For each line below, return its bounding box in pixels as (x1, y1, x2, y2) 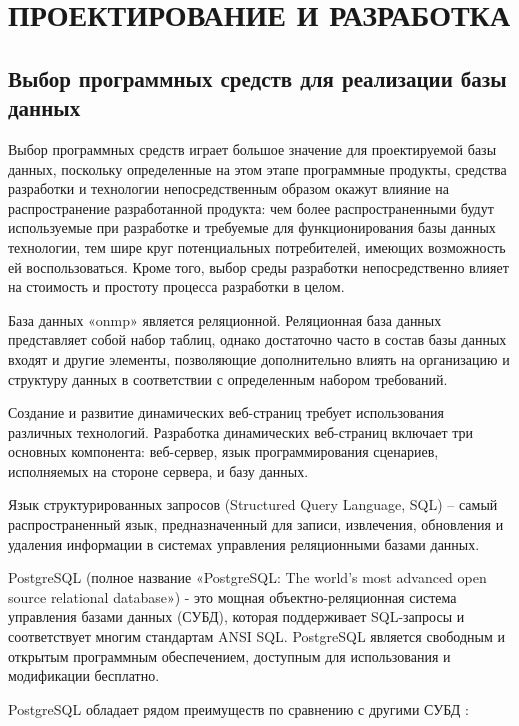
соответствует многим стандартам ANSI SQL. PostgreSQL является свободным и (8, 626, 505, 647)
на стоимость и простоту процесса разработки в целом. (8, 276, 345, 297)
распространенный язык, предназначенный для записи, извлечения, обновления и (8, 514, 504, 535)
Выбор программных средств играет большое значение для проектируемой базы (8, 138, 497, 159)
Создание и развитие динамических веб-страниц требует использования (8, 402, 444, 423)
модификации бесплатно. (8, 665, 160, 686)
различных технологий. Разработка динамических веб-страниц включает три (8, 421, 473, 442)
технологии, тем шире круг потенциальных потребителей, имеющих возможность (8, 236, 506, 257)
